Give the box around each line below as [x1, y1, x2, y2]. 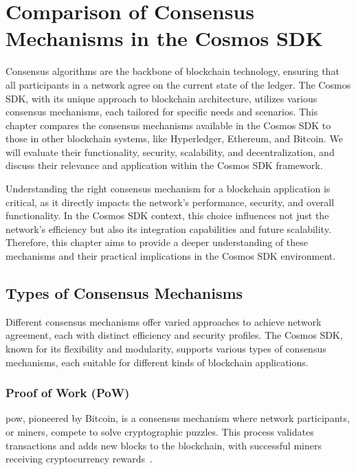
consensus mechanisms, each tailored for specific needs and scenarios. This [5, 104, 318, 119]
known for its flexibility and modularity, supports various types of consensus [5, 342, 326, 356]
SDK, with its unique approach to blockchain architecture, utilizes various [5, 91, 318, 105]
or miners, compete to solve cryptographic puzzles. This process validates [5, 425, 314, 439]
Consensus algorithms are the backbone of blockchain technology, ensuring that [5, 64, 340, 78]
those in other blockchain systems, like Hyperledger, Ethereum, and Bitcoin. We [5, 131, 343, 146]
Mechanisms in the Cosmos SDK [5, 24, 323, 52]
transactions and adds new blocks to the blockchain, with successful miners [5, 438, 322, 452]
